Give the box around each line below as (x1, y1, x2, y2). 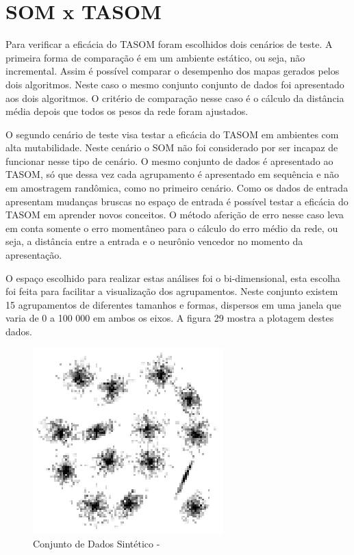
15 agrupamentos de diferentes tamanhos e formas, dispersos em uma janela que (5, 297, 342, 311)
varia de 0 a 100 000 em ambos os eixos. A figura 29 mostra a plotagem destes (5, 311, 334, 325)
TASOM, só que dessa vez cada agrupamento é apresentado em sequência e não (5, 167, 339, 181)
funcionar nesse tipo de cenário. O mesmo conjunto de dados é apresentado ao (5, 153, 333, 168)
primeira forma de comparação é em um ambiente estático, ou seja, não (5, 50, 305, 64)
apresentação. (5, 248, 62, 262)
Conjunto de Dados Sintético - (33, 537, 160, 551)
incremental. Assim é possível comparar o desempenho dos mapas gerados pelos (5, 64, 340, 78)
